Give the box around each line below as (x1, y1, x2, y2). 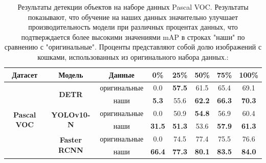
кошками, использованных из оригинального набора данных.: (37, 51, 229, 62)
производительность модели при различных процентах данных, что (28, 21, 238, 32)
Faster (59, 134, 82, 145)
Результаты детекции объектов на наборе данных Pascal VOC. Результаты (17, 2, 249, 12)
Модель (58, 69, 83, 80)
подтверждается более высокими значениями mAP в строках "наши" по (21, 31, 245, 42)
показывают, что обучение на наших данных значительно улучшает (28, 11, 238, 22)
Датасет (12, 69, 38, 80)
